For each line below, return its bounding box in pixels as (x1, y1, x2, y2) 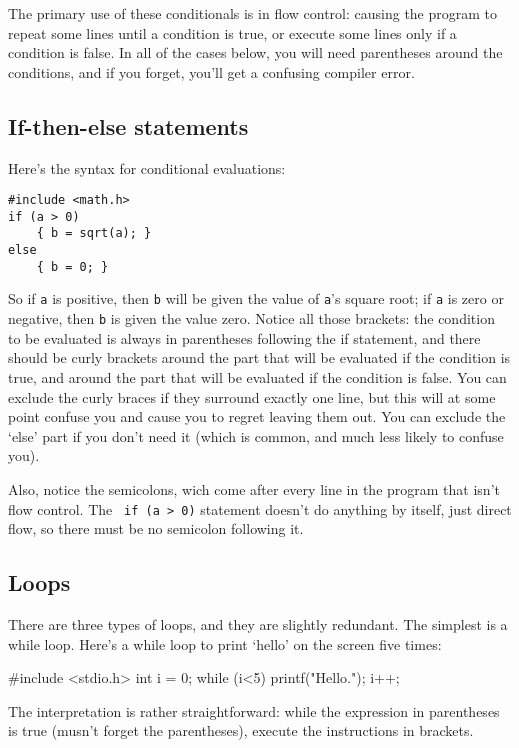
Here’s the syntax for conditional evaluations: (8, 157, 286, 178)
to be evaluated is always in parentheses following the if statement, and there (8, 327, 481, 348)
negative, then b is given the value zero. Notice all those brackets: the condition (8, 308, 495, 329)
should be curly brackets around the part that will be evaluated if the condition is (8, 347, 511, 368)
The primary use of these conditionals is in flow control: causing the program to (8, 3, 498, 23)
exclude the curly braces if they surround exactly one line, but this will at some (8, 386, 496, 407)
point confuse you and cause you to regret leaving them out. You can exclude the (8, 406, 506, 427)
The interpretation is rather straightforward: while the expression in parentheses (8, 700, 500, 721)
